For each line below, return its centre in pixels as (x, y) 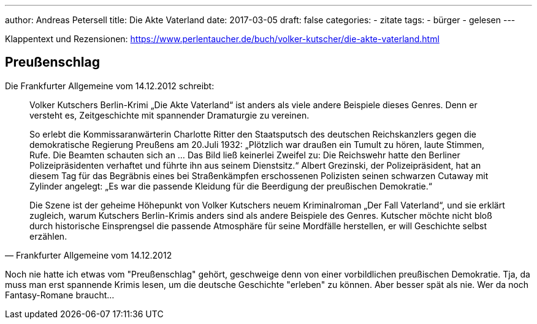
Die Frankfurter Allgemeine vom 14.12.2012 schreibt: (110, 86)
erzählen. (48, 236)
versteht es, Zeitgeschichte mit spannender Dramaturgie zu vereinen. (169, 115)
